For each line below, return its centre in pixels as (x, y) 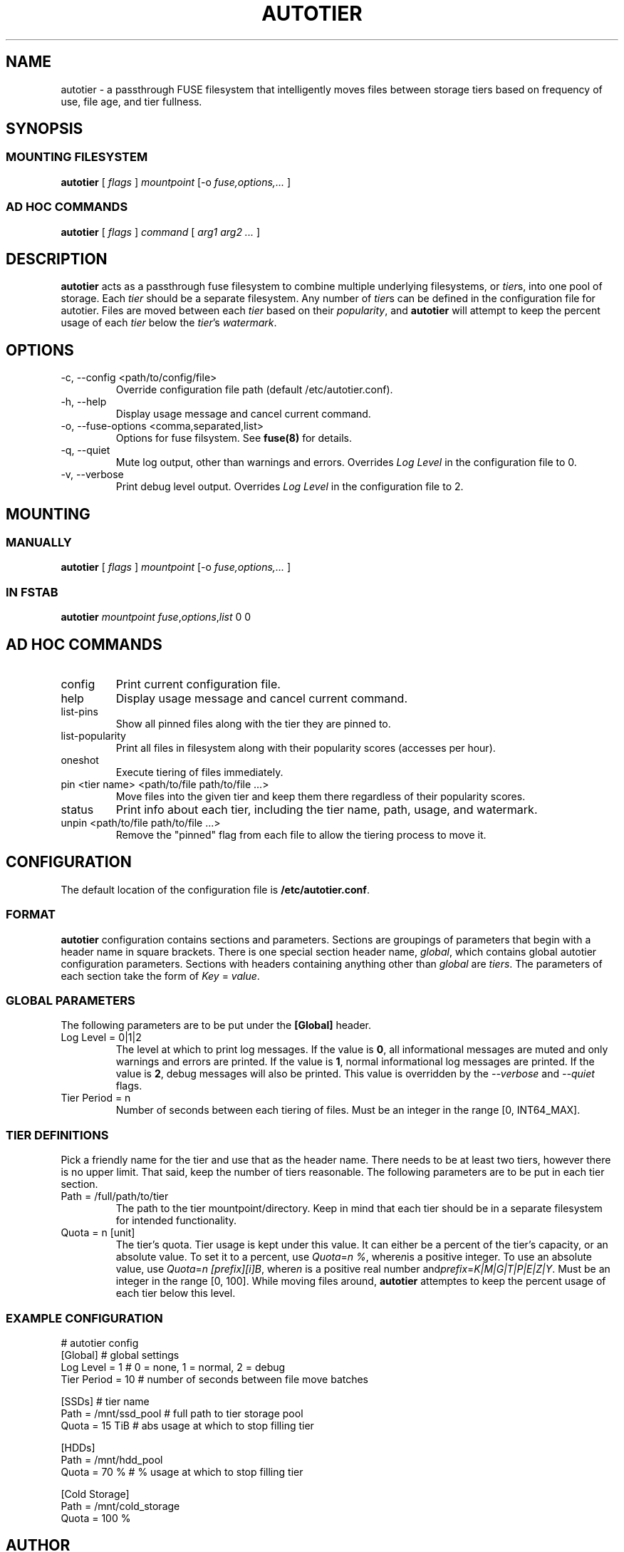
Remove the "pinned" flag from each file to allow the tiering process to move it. (301, 835)
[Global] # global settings (120, 1355)
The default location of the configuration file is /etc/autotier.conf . (215, 889)
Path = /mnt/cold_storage (120, 1506)
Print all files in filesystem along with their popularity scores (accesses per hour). (306, 748)
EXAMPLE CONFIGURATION (84, 1318)
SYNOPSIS (45, 129)
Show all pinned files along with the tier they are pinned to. (253, 724)
